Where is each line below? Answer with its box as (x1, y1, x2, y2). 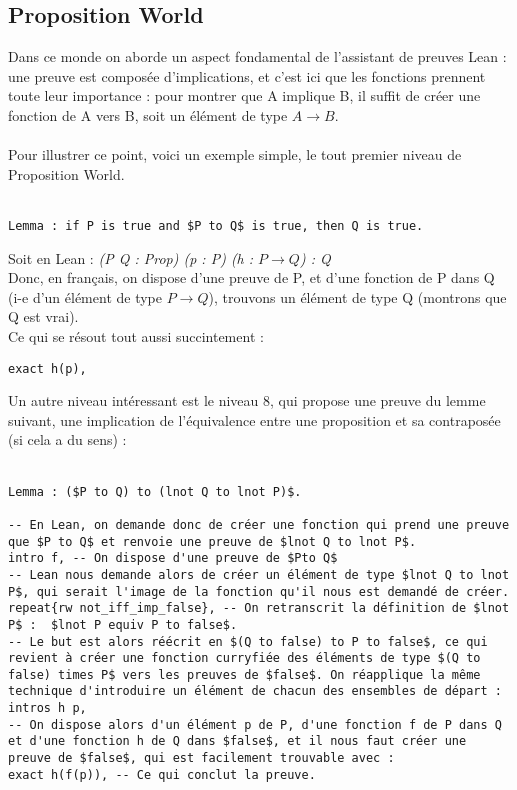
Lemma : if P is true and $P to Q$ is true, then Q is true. (8, 218, 424, 233)
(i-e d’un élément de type (8, 286, 162, 307)
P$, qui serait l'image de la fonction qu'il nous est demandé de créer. (8, 584, 510, 599)
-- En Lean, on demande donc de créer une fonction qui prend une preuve (8, 517, 510, 532)
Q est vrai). (8, 306, 79, 327)
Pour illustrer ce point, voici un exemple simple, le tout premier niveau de (8, 144, 462, 165)
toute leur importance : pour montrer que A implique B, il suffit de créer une (8, 85, 481, 106)
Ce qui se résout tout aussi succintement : (8, 325, 264, 346)
